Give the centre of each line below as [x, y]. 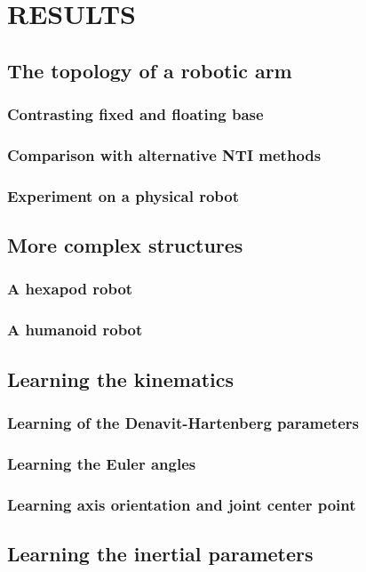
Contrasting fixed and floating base [135, 114]
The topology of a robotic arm [150, 70]
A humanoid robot [75, 330]
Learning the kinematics [121, 379]
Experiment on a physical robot [123, 195]
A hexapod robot [70, 289]
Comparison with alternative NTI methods [164, 154]
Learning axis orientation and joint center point [182, 504]
